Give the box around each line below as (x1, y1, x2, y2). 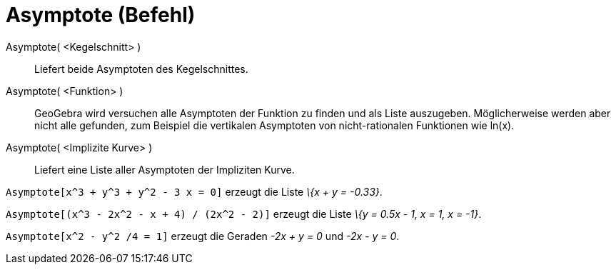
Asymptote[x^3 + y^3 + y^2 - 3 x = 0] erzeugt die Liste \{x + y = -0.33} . (6, 185, 383, 198)
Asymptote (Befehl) (6, 3, 196, 27)
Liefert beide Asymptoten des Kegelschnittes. (34, 62, 248, 75)
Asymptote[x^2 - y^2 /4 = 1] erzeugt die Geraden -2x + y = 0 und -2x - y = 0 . (6, 229, 400, 242)
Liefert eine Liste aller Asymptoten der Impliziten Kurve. (34, 163, 295, 176)
